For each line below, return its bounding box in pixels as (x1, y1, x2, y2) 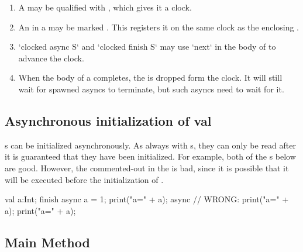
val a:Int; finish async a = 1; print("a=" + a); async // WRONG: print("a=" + (5, 193, 289, 205)
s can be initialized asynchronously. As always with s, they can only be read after (5, 139, 296, 151)
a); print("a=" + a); (5, 204, 76, 216)
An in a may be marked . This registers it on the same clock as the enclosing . (18, 20, 299, 33)
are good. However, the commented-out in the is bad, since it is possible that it (5, 161, 289, 174)
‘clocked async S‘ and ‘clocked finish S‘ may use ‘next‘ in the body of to (18, 40, 276, 53)
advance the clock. (18, 51, 84, 64)
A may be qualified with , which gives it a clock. (18, 1, 192, 13)
